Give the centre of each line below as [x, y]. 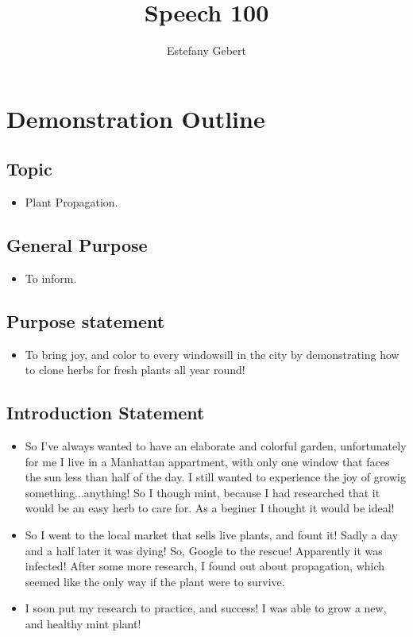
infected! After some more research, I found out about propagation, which [205, 566]
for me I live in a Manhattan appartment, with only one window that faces [207, 461]
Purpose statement [86, 320]
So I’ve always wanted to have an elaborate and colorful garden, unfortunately [216, 446]
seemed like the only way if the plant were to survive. [155, 581]
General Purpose [77, 245]
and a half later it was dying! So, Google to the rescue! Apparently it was [204, 550]
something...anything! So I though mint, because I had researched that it [203, 492]
